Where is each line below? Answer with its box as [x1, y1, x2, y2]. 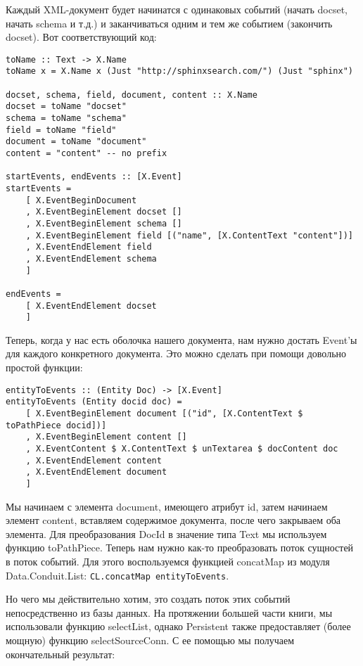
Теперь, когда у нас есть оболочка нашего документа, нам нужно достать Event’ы [6, 332, 357, 347]
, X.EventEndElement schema [25, 253, 157, 264]
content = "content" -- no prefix [6, 148, 167, 159]
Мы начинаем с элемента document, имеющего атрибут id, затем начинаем [6, 499, 328, 513]
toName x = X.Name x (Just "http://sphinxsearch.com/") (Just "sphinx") [6, 66, 353, 77]
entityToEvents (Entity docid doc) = [6, 397, 182, 407]
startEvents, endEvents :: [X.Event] [6, 172, 182, 182]
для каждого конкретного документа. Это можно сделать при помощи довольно [6, 346, 347, 361]
